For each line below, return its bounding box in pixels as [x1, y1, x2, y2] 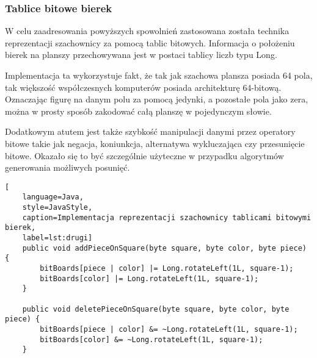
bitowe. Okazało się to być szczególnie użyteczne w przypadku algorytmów [5, 149, 284, 162]
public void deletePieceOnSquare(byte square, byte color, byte [22, 304, 290, 313]
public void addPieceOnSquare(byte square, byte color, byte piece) [22, 243, 307, 252]
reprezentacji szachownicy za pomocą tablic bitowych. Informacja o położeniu [5, 36, 295, 49]
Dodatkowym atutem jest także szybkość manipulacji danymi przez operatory [5, 125, 296, 138]
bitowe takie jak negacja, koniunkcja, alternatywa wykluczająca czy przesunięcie [5, 137, 305, 149]
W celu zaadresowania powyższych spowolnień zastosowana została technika [5, 24, 290, 37]
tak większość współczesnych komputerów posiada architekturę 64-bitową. [5, 81, 282, 93]
